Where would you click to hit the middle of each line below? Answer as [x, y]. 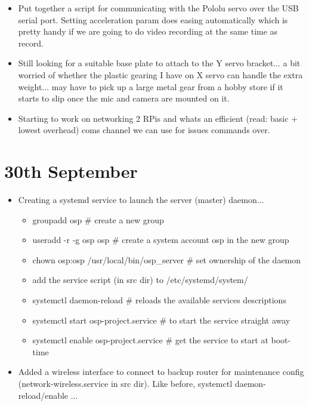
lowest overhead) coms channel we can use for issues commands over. [144, 130]
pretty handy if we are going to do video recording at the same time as [148, 31]
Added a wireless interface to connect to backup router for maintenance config [161, 372]
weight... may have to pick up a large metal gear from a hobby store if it [151, 86]
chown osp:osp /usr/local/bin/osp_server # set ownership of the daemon [167, 259]
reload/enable [43, 395]
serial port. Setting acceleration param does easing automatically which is [153, 19]
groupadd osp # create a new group [98, 219]
